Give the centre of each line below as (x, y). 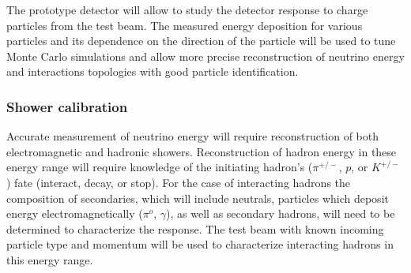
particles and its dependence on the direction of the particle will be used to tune (201, 41)
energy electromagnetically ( (75, 213)
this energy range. (50, 259)
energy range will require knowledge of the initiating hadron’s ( (160, 167)
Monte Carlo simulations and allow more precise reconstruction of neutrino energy (205, 56)
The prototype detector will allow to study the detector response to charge (187, 9)
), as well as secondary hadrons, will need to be (281, 213)
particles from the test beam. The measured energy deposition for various (185, 25)
